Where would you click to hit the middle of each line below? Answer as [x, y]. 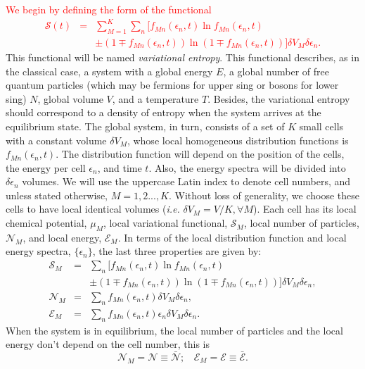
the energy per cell [46, 167]
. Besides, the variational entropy [279, 98]
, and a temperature [155, 98]
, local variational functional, [165, 223]
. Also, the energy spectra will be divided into [247, 167]
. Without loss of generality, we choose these [264, 195]
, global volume [70, 98]
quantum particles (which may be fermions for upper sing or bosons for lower [172, 85]
